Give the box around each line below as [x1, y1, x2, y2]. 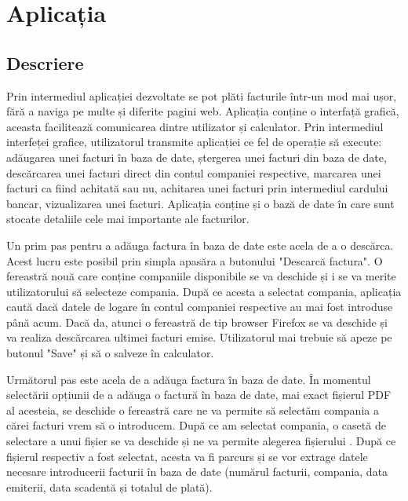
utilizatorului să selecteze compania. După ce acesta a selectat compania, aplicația [6, 283, 402, 299]
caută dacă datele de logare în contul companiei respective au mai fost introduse [6, 298, 393, 315]
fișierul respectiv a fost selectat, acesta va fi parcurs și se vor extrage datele [6, 448, 368, 464]
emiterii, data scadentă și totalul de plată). [6, 478, 213, 495]
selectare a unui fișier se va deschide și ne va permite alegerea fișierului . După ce [6, 433, 396, 449]
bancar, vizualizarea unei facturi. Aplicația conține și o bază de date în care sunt [6, 195, 395, 211]
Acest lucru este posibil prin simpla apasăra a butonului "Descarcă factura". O [6, 252, 383, 269]
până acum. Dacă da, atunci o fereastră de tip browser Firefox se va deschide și [6, 313, 388, 330]
